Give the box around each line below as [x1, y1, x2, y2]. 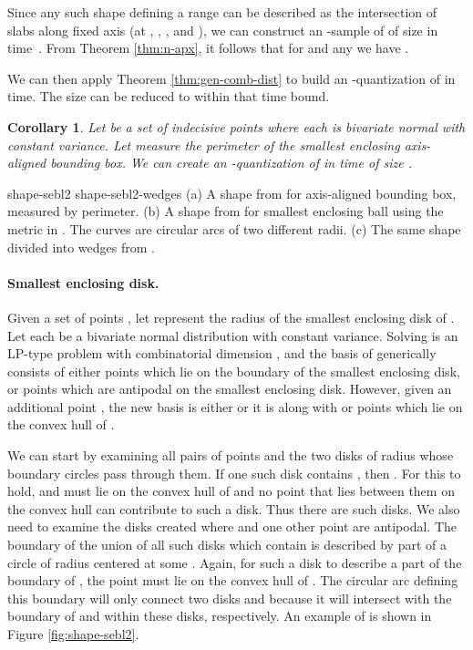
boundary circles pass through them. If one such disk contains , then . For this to [7, 463, 461, 482]
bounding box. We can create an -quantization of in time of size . [50, 153, 412, 172]
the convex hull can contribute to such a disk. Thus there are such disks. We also [7, 499, 460, 518]
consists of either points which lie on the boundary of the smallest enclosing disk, [7, 361, 460, 380]
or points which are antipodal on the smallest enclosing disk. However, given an [7, 379, 452, 398]
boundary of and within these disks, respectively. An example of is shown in [7, 606, 432, 625]
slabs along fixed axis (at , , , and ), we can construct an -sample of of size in [7, 20, 438, 39]
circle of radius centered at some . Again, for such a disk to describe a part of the [7, 552, 462, 572]
